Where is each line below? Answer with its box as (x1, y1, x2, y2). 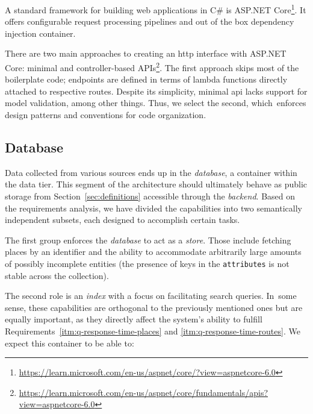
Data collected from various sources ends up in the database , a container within (5, 166, 297, 178)
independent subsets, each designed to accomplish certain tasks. (5, 213, 240, 226)
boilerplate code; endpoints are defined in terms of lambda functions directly (5, 73, 288, 86)
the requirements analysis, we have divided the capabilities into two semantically (5, 201, 302, 214)
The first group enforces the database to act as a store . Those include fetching (5, 233, 291, 246)
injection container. (5, 27, 76, 39)
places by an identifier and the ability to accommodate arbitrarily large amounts (5, 245, 302, 258)
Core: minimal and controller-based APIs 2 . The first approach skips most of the (5, 60, 299, 74)
